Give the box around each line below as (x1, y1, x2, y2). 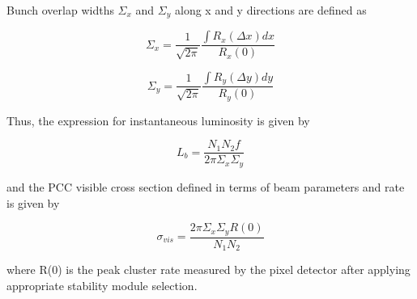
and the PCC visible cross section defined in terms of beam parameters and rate (6, 178, 405, 195)
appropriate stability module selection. (6, 276, 198, 293)
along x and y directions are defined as (174, 2, 367, 18)
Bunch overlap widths (6, 2, 114, 18)
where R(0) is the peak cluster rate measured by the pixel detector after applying (6, 261, 411, 278)
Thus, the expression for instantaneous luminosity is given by (6, 112, 310, 128)
